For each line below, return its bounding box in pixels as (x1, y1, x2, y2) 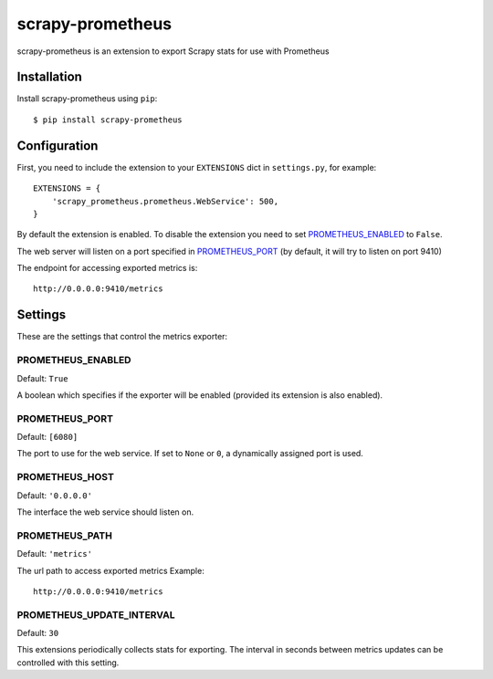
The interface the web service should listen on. (16, 507, 194, 517)
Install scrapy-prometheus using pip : (16, 93, 158, 104)
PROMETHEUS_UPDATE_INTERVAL (16, 608, 175, 621)
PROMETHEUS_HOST (16, 471, 114, 484)
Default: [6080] (16, 432, 79, 443)
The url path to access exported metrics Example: (16, 565, 205, 576)
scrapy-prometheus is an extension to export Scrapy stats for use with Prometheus (16, 46, 330, 57)
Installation (16, 69, 82, 85)
